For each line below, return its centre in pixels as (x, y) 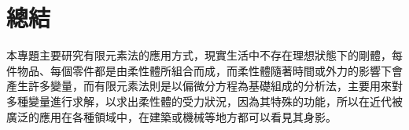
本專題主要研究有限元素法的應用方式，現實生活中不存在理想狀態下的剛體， (199, 55)
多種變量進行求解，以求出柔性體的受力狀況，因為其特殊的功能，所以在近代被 (204, 101)
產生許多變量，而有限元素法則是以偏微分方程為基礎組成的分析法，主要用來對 (204, 86)
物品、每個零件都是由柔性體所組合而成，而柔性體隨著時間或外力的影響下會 (210, 70)
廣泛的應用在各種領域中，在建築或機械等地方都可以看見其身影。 (171, 116)
